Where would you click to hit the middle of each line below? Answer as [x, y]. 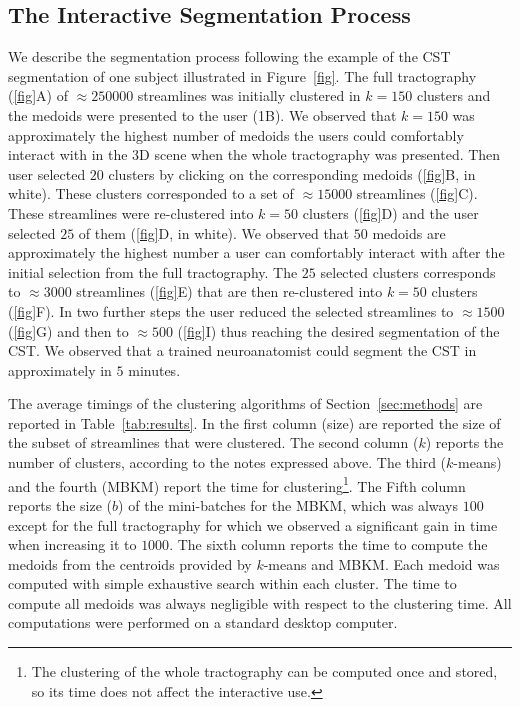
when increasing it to [72, 544]
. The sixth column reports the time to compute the [328, 544]
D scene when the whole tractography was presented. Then [320, 154]
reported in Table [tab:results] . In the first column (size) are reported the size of [254, 422]
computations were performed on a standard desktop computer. [203, 622]
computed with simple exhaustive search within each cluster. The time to [232, 583]
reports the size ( [60, 504]
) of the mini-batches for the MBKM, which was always [288, 504]
